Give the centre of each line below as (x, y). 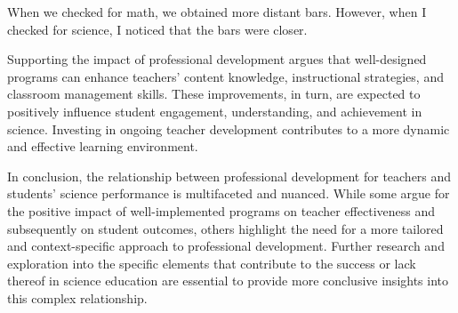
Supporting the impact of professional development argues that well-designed (217, 59)
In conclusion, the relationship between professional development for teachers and (229, 176)
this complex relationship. (77, 297)
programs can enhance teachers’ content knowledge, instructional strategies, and (225, 76)
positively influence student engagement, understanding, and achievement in (215, 111)
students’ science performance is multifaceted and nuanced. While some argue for (229, 193)
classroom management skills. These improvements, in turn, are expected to (214, 94)
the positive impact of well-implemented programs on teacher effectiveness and (221, 210)
